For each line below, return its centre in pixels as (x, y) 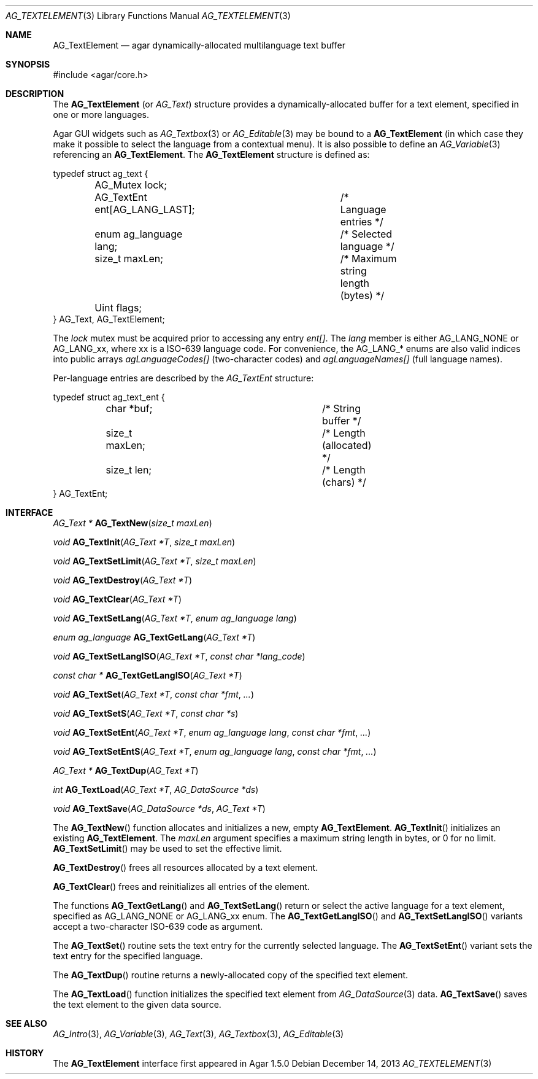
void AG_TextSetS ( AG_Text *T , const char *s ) (146, 713)
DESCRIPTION (35, 94)
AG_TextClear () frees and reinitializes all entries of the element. (181, 886)
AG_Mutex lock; (131, 185)
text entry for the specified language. (128, 956)
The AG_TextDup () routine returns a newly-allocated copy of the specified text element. (231, 975)
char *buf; (129, 408)
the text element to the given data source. (137, 1004)
